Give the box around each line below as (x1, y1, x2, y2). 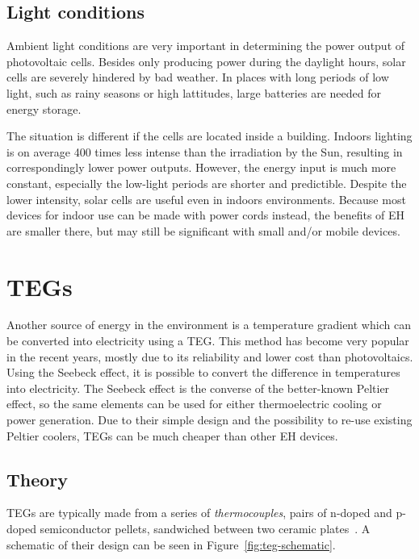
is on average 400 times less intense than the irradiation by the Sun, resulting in (6, 143, 403, 160)
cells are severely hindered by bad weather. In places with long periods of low (6, 69, 389, 86)
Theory (6, 466, 69, 491)
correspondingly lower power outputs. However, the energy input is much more (6, 159, 396, 176)
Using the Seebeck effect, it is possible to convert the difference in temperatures (6, 364, 400, 381)
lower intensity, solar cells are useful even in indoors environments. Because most (6, 190, 406, 207)
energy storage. (6, 100, 82, 117)
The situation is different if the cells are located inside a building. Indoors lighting (6, 127, 413, 144)
